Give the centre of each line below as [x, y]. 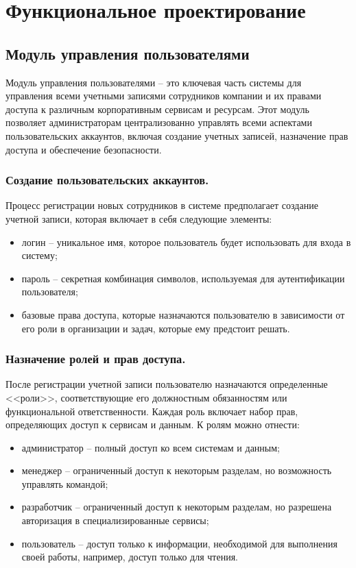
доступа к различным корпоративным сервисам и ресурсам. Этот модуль [157, 109]
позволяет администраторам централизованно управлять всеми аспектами [159, 122]
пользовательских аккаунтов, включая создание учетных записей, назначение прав [177, 135]
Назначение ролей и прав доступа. [96, 359]
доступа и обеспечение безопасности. [84, 149]
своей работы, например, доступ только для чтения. [130, 557]
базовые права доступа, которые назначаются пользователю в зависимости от [183, 314]
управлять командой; [65, 483]
